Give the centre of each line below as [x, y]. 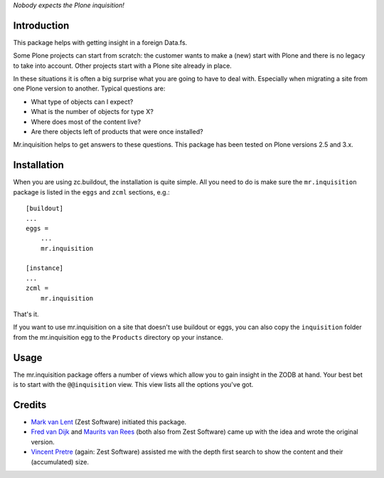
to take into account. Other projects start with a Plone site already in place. [123, 66]
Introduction [41, 25]
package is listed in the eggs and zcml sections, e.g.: [91, 192]
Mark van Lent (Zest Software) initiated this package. [109, 422]
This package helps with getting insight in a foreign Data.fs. [100, 42]
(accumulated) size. [60, 462]
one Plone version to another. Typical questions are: [89, 88]
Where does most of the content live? [86, 122]
